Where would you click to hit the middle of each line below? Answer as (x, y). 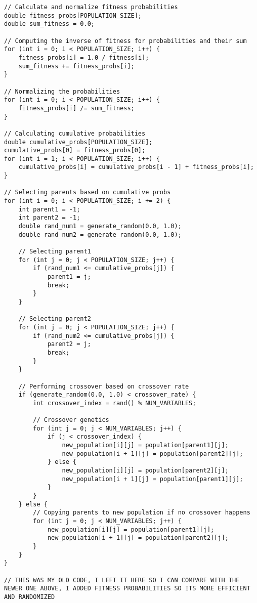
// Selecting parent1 (55, 252)
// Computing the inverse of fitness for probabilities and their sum (125, 41)
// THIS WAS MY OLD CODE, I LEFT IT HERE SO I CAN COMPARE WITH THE (122, 580)
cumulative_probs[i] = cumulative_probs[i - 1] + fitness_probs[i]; (136, 167)
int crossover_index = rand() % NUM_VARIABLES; (115, 403)
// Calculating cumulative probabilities (75, 133)
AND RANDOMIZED (30, 597)
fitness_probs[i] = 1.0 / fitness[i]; (84, 57)
